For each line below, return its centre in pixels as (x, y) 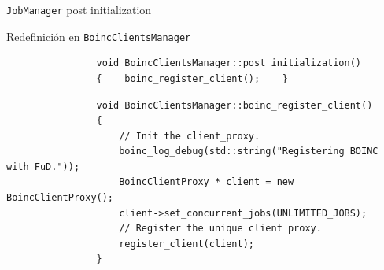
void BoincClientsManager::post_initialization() (229, 63)
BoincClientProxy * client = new (207, 182)
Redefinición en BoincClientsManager (99, 36)
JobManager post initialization (79, 9)
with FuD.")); (43, 166)
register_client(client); (186, 244)
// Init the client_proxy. (190, 136)
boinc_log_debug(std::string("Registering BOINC (249, 152)
